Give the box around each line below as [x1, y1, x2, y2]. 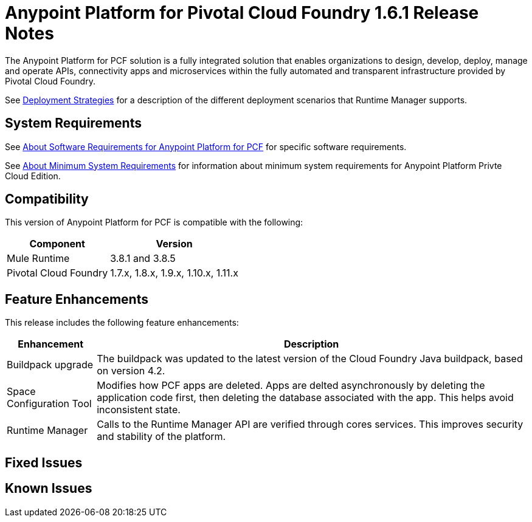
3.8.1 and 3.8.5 [110, 252, 176, 265]
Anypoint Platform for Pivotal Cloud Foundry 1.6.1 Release [5, 2, 479, 23]
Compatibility [5, 191, 89, 207]
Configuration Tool [7, 397, 92, 410]
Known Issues [5, 481, 92, 496]
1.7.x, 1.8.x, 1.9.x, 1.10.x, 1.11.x [110, 267, 238, 280]
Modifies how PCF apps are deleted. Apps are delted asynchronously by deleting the [97, 379, 485, 392]
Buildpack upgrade [7, 359, 94, 371]
